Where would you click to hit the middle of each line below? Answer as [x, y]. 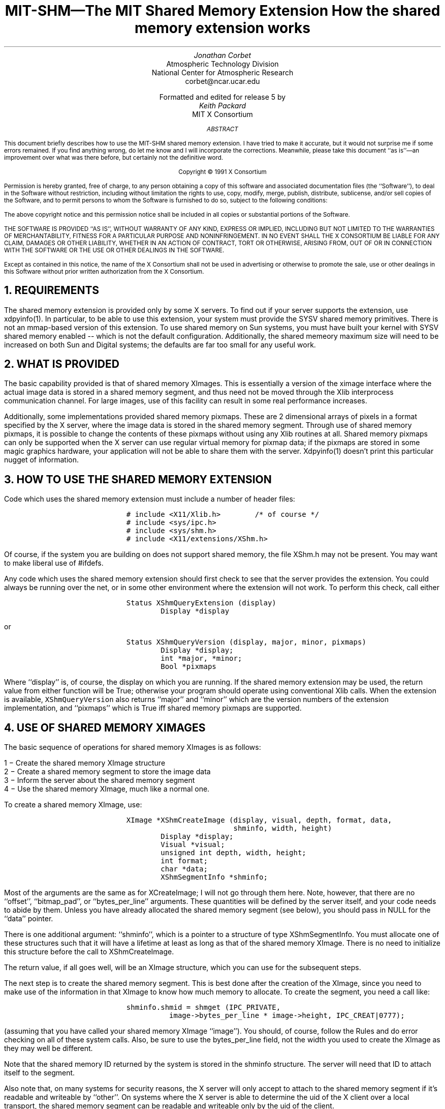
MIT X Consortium [222, 114]
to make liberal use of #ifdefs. [54, 563]
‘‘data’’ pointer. [29, 919]
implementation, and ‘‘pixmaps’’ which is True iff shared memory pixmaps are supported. [153, 708]
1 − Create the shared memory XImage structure [85, 763]
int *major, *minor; [201, 659]
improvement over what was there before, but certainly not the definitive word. [114, 157]
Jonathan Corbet [222, 55]
